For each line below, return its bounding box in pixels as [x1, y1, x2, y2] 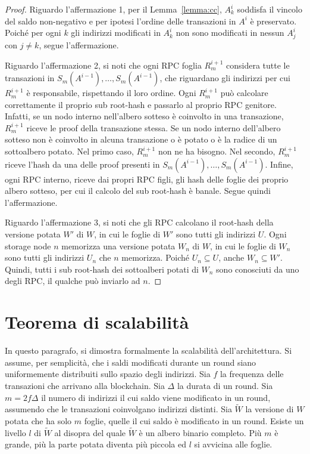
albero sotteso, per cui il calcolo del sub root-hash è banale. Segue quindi [5, 184, 271, 197]
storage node [5, 239, 51, 252]
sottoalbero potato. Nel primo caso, [5, 145, 134, 157]
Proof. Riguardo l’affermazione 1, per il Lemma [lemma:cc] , [5, 3, 222, 15]
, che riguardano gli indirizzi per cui [159, 72, 290, 84]
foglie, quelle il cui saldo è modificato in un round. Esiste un [84, 414, 304, 427]
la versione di [245, 403, 294, 415]
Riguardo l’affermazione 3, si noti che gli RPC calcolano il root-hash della [5, 216, 274, 228]
